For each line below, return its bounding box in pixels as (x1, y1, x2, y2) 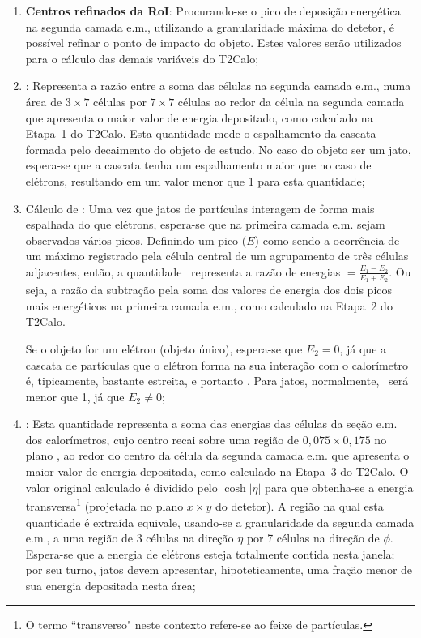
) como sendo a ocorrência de (254, 231, 400, 248)
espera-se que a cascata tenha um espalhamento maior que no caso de (25, 156, 372, 173)
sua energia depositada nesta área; (25, 576, 196, 593)
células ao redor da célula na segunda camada (177, 92, 405, 109)
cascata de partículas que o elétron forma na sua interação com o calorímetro (25, 356, 408, 373)
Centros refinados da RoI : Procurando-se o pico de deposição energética (25, 2, 401, 19)
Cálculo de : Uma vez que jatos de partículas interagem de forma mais (25, 199, 375, 216)
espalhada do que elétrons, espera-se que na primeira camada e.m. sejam (25, 216, 385, 233)
